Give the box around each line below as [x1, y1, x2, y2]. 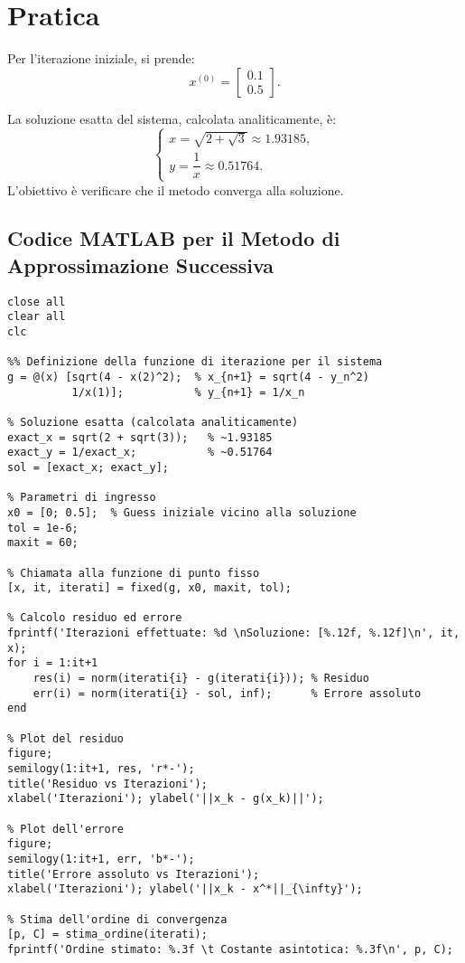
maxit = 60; [7, 536, 79, 550]
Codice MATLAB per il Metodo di [7, 224, 340, 252]
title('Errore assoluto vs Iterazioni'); [7, 867, 260, 881]
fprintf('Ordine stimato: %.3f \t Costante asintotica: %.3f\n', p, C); [7, 942, 453, 956]
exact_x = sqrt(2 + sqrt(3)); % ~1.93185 [7, 430, 273, 444]
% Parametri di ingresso [7, 491, 156, 505]
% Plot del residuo [7, 732, 124, 745]
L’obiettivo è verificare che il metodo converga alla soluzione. [7, 180, 344, 199]
